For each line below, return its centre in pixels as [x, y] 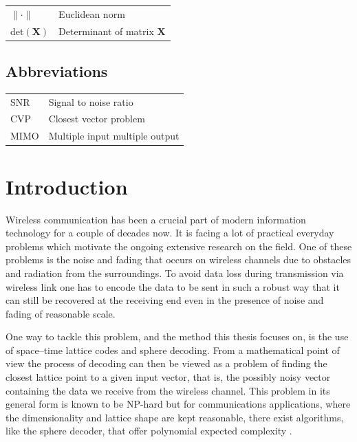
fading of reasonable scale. [61, 313]
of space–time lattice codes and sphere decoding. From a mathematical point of [173, 350]
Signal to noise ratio [91, 101]
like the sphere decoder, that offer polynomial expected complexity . [149, 431]
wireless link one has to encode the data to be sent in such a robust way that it [173, 286]
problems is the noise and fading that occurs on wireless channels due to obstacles [178, 259]
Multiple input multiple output [114, 136]
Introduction [67, 186]
